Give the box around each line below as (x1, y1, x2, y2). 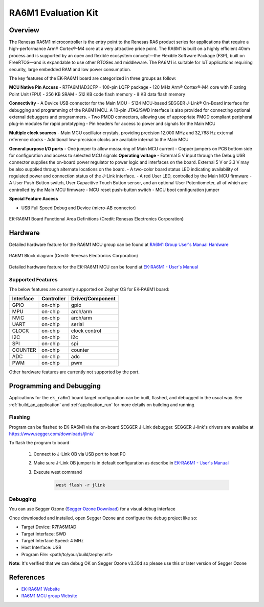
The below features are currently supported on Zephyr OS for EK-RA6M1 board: (9, 286, 170, 292)
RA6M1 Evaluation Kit (9, 7, 98, 18)
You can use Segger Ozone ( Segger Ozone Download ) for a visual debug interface (9, 506, 176, 512)
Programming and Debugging (9, 382, 101, 390)
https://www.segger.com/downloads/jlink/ (9, 431, 94, 437)
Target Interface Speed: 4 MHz (21, 537, 84, 543)
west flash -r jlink (56, 482, 105, 487)
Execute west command (33, 469, 82, 475)
